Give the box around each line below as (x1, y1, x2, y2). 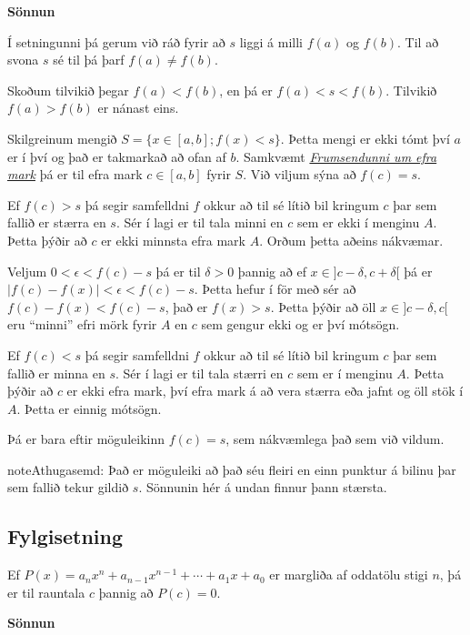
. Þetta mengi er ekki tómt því (280, 128, 450, 147)
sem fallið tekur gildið (7, 478, 129, 497)
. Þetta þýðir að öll (270, 297, 376, 316)
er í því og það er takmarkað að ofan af (7, 146, 226, 166)
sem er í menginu (296, 363, 393, 382)
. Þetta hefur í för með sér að (194, 279, 356, 298)
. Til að (397, 32, 439, 51)
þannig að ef (237, 261, 306, 280)
